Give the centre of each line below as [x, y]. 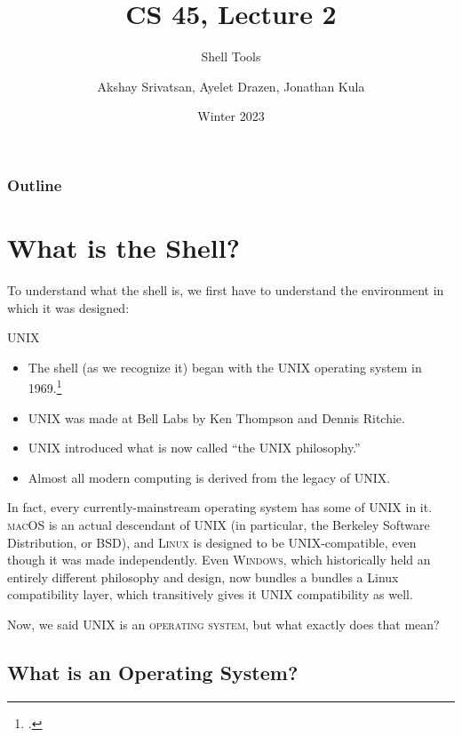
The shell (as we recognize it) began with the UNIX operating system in [225, 367]
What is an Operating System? [153, 672]
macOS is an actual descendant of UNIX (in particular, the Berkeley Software [219, 524]
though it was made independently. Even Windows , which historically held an [219, 560]
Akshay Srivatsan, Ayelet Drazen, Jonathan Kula [231, 86]
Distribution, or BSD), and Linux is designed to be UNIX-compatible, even [212, 542]
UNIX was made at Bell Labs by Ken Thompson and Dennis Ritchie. [216, 417]
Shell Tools [231, 56]
